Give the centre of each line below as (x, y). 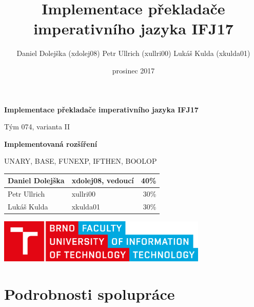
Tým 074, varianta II (37, 127)
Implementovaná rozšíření (51, 143)
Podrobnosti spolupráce (90, 293)
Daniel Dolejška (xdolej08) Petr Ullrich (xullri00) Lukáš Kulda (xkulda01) (133, 53)
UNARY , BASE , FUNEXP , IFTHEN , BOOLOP (81, 161)
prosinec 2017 (133, 70)
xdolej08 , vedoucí (103, 180)
